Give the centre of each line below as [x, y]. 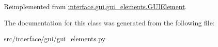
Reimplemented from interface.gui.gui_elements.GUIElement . [95, 6]
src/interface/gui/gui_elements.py [55, 39]
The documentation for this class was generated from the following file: [109, 22]
